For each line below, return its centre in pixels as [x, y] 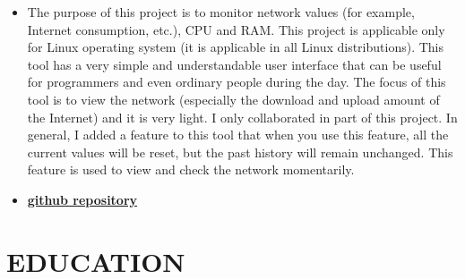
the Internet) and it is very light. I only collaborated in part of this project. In [242, 117]
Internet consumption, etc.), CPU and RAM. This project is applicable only [236, 29]
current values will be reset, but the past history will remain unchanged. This [240, 152]
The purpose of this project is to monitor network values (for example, [221, 12]
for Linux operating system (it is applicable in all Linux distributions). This [235, 47]
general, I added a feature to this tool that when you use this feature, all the [238, 135]
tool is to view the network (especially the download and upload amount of [233, 99]
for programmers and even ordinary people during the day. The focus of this [237, 82]
